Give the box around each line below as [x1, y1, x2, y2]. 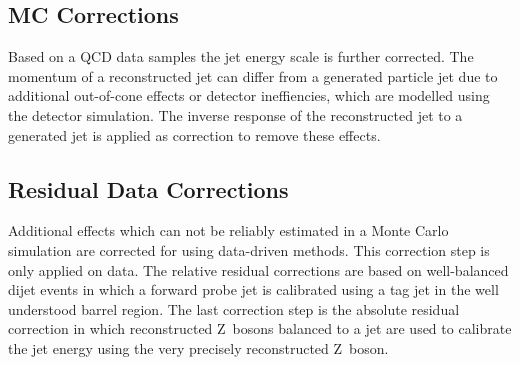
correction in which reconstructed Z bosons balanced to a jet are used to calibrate [8, 318, 512, 339]
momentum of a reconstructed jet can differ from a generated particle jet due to [8, 65, 498, 86]
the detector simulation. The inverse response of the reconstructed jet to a [8, 104, 463, 125]
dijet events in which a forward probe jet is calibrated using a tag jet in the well [8, 279, 499, 300]
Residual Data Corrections [8, 173, 289, 204]
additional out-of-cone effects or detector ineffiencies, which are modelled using [8, 85, 490, 106]
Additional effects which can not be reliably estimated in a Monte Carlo [8, 220, 449, 241]
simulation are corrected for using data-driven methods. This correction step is [8, 239, 490, 260]
